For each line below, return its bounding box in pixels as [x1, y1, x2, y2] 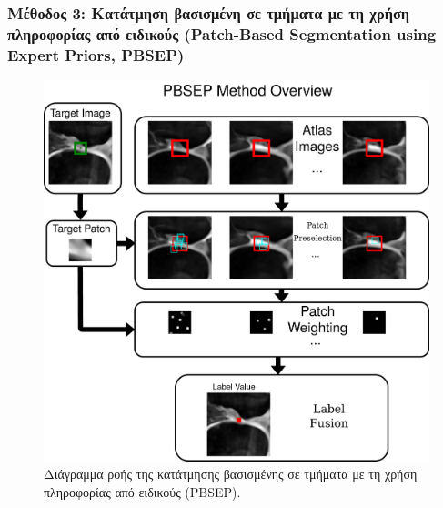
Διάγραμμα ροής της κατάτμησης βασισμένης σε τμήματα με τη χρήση [44, 464, 418, 483]
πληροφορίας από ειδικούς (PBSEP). [44, 482, 241, 501]
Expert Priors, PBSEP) [7, 43, 185, 66]
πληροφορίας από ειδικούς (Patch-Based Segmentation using [7, 22, 437, 45]
